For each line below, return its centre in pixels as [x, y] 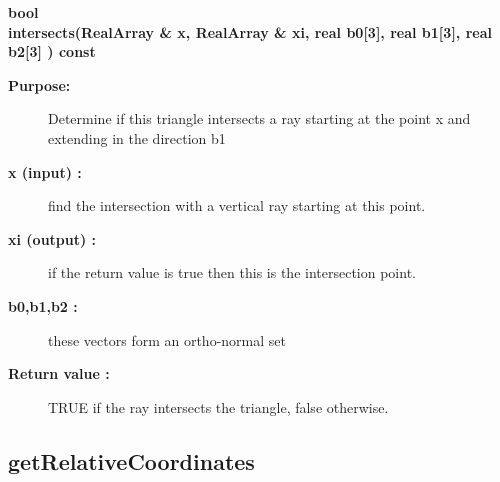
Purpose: [39, 84]
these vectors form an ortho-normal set [167, 339]
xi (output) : [52, 238]
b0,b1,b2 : [43, 305]
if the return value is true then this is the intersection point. [232, 272]
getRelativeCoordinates [131, 460]
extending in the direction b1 [137, 137]
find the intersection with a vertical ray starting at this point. [237, 205]
